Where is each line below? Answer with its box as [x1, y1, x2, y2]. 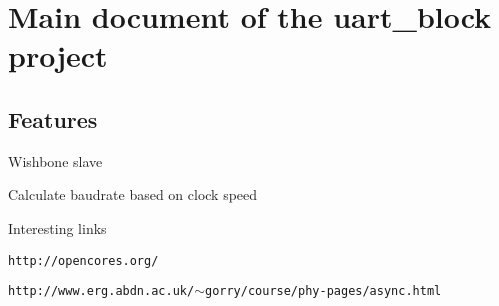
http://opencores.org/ [8, 253, 159, 268]
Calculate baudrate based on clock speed [8, 184, 258, 205]
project [8, 35, 108, 76]
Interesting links [8, 217, 107, 238]
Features [8, 103, 98, 134]
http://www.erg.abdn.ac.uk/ [8, 284, 195, 299]
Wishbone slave [8, 150, 103, 171]
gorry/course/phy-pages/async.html [204, 284, 442, 299]
